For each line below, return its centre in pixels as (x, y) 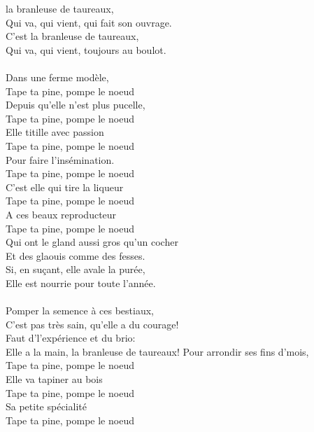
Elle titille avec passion (55, 132)
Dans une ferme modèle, (57, 77)
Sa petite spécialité (46, 406)
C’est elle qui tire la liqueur (65, 187)
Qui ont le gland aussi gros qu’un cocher (92, 242)
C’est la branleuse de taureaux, (72, 36)
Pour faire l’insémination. (60, 159)
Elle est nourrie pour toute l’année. (81, 283)
